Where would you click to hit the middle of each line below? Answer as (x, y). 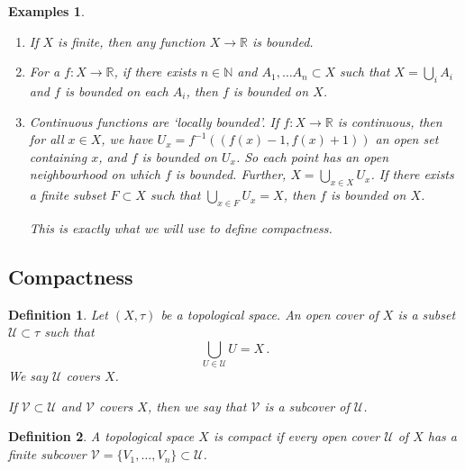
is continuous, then (390, 121)
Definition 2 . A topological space (101, 436)
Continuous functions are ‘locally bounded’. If (154, 121)
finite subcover (47, 454)
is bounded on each (116, 90)
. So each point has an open (312, 156)
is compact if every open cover (296, 436)
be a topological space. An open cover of (269, 314)
